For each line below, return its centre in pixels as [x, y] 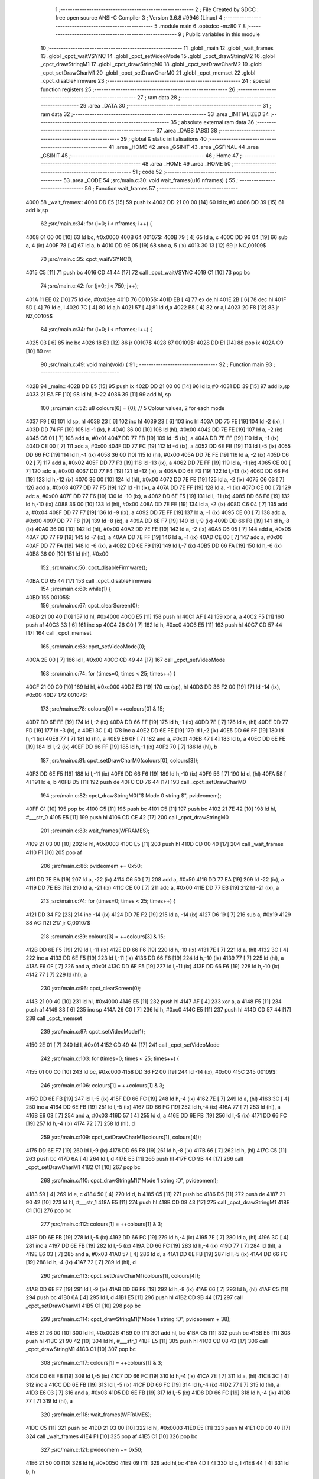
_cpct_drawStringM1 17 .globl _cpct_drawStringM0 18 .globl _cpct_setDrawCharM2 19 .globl [152, 64]
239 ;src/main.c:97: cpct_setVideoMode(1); [93, 1032]
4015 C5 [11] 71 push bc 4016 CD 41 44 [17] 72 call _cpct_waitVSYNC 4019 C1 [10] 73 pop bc [138, 272]
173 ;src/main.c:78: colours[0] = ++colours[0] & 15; [102, 708]
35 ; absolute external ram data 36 [212, 122]
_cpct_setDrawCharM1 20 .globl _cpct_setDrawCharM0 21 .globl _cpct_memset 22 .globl [148, 72]
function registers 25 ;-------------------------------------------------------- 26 [138, 89]
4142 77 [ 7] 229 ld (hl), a [56, 975]
